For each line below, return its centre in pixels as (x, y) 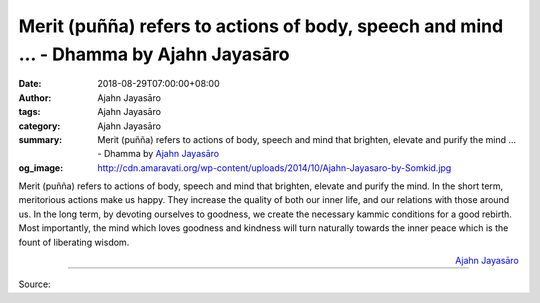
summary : (40, 139)
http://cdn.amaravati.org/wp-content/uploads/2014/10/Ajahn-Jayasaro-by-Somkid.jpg (274, 167)
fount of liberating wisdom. (74, 242)
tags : (29, 112)
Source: (34, 284)
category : (39, 126)
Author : (35, 97)
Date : (30, 84)
